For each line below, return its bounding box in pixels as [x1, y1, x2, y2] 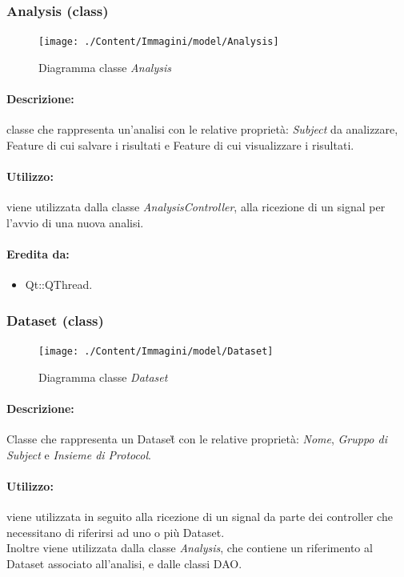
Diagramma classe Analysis [38, 58, 171, 75]
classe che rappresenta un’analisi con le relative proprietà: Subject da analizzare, [6, 121, 398, 138]
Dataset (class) [6, 310, 104, 330]
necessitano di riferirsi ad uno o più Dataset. [6, 523, 225, 540]
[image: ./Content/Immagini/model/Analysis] [38, 36, 279, 48]
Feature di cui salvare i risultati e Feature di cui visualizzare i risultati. [6, 136, 354, 153]
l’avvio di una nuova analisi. [6, 214, 144, 230]
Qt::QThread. [25, 276, 93, 293]
